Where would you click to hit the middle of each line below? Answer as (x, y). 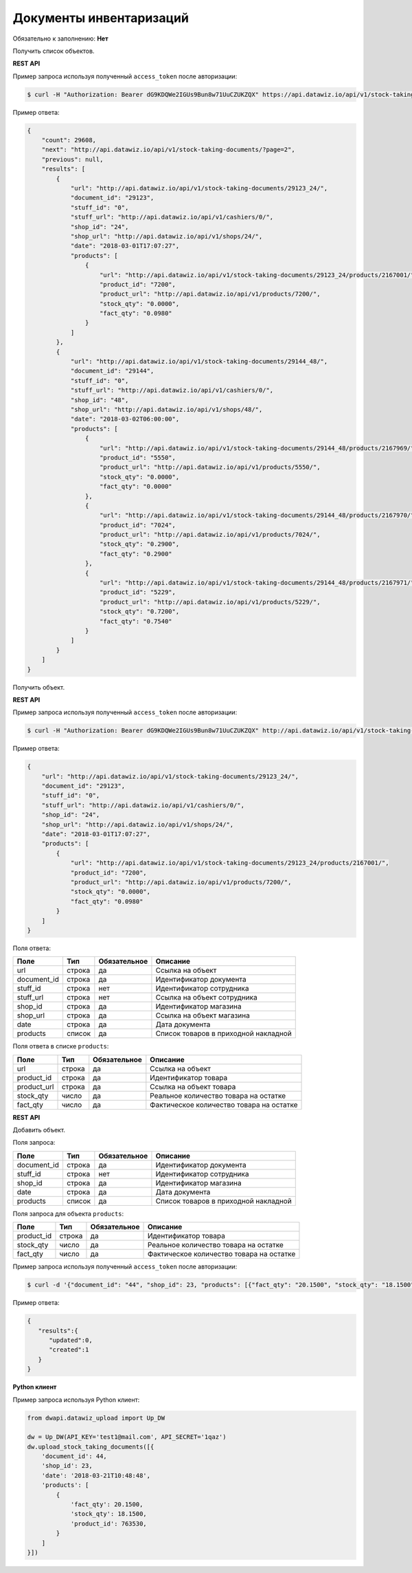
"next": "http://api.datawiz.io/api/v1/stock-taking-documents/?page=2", (168, 150)
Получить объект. (39, 687)
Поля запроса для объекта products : (68, 1213)
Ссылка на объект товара (193, 1086)
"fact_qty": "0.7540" (136, 621)
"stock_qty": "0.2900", (140, 544)
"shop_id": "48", (100, 400)
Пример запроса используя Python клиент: (76, 1400)
